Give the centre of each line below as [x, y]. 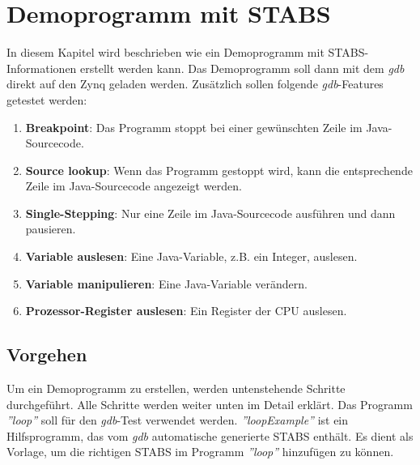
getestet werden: [47, 99]
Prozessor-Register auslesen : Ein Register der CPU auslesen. [186, 311]
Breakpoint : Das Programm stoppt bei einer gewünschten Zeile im [194, 127]
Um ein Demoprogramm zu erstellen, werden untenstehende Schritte [176, 388]
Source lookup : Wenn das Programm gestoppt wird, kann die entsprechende [219, 170]
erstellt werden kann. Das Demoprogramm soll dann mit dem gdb [242, 68]
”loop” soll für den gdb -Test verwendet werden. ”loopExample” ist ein [178, 420]
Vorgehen [47, 354]
